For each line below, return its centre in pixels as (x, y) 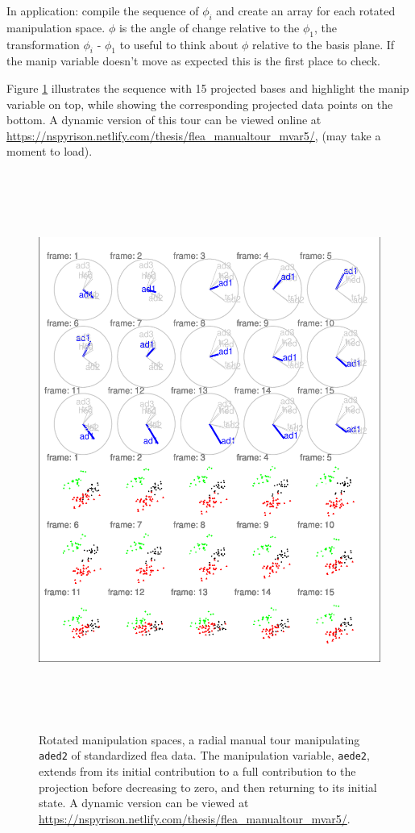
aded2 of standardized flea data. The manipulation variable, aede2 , (204, 755)
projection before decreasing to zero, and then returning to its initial (208, 787)
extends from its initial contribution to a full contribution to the (197, 771)
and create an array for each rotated (306, 10)
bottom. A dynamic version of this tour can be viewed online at (164, 120)
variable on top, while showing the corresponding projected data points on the (200, 104)
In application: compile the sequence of (103, 10)
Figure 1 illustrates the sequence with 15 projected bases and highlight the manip (208, 87)
